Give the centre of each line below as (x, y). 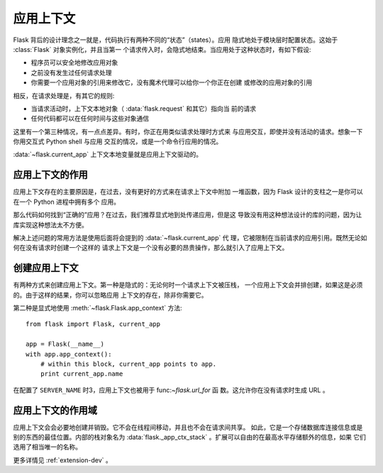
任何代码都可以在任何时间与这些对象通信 (90, 119)
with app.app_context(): (69, 354)
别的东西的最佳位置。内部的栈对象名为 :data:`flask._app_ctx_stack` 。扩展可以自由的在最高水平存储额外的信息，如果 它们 (190, 437)
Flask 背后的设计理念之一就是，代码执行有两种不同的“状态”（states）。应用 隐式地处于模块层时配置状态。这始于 (176, 40)
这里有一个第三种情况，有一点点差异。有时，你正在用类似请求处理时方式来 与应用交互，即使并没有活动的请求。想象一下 (188, 131)
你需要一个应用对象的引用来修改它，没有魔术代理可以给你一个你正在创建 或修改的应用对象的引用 (171, 82)
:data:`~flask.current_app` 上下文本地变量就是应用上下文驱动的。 (107, 154)
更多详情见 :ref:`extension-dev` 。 (63, 460)
